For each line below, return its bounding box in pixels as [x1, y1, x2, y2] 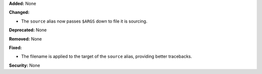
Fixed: [9, 45, 22, 50]
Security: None [9, 62, 40, 68]
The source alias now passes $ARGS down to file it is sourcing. [21, 18, 147, 24]
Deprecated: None [9, 27, 47, 33]
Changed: [9, 10, 30, 15]
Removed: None [9, 36, 42, 42]
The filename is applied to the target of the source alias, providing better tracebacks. [21, 53, 193, 60]
